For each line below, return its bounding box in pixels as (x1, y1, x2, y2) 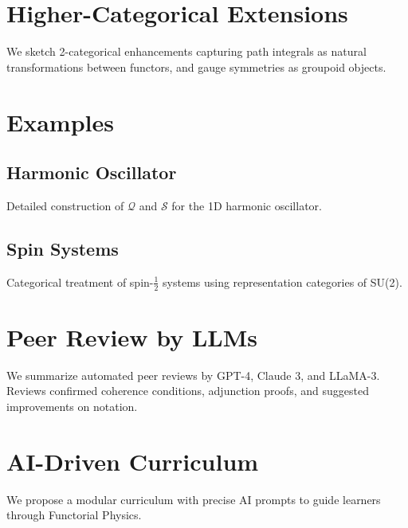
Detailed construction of (6, 197, 124, 213)
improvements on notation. (6, 397, 138, 414)
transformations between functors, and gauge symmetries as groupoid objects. (6, 58, 386, 75)
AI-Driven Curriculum (6, 444, 259, 477)
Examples (6, 105, 114, 138)
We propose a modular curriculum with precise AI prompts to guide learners (6, 491, 381, 507)
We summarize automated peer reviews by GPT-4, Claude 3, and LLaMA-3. (6, 366, 380, 383)
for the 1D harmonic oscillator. (171, 197, 322, 213)
